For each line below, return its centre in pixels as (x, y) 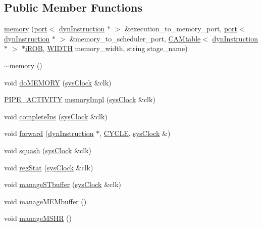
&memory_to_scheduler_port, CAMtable (135, 38)
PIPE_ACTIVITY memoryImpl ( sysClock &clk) (80, 99)
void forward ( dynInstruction (49, 133)
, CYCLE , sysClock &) (135, 133)
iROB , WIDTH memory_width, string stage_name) (107, 48)
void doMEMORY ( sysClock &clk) (58, 82)
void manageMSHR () (38, 218)
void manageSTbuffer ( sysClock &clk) (63, 184)
